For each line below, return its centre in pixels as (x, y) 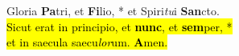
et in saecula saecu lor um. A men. (87, 42)
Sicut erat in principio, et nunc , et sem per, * (119, 26)
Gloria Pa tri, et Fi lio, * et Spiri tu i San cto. (113, 10)
